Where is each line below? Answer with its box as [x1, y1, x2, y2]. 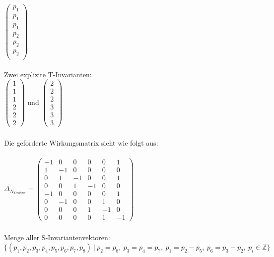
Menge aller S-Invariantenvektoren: [4, 232, 110, 242]
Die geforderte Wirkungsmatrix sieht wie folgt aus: [4, 138, 158, 148]
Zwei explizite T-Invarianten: [4, 69, 92, 79]
